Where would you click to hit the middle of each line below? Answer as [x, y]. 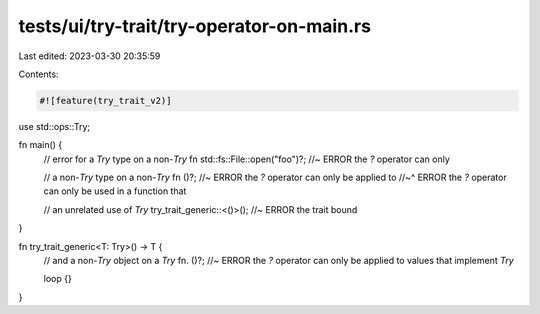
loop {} [57, 279]
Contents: [38, 74]
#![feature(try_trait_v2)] [105, 100]
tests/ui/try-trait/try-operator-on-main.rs [195, 26]
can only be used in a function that [115, 191]
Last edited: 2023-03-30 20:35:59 [89, 56]
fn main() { [40, 145]
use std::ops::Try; [54, 126]
